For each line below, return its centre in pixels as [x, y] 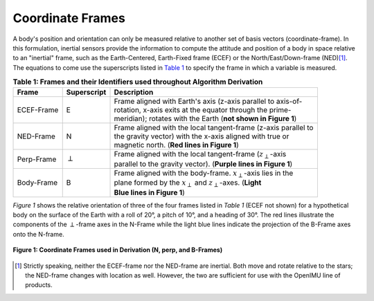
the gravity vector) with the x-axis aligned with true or [202, 136]
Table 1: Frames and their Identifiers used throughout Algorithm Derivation [138, 82]
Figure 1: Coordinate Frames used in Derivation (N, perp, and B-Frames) [118, 250]
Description [134, 92]
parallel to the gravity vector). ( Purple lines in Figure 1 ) [203, 164]
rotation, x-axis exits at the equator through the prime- [203, 110]
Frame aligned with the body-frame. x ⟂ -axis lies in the [204, 174]
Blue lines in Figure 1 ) [149, 192]
